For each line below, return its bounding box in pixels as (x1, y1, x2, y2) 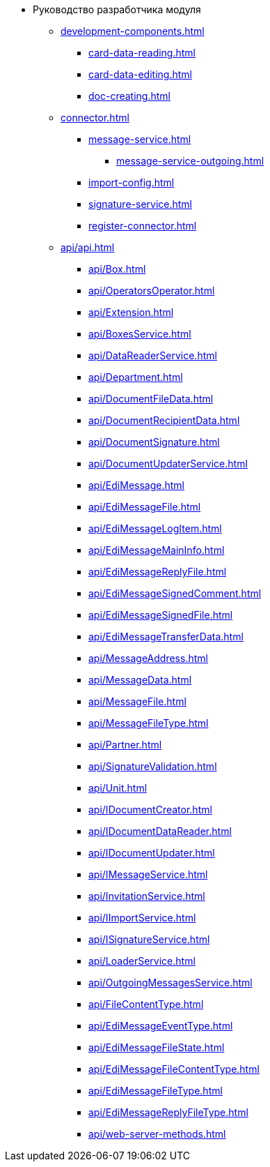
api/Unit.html (88, 782, 148, 794)
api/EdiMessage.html (88, 479, 184, 491)
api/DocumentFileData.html (88, 393, 214, 405)
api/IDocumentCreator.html (88, 804, 212, 815)
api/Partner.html (88, 739, 162, 751)
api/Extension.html (88, 306, 174, 318)
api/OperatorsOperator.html (88, 285, 215, 296)
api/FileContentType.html (88, 998, 204, 1010)
